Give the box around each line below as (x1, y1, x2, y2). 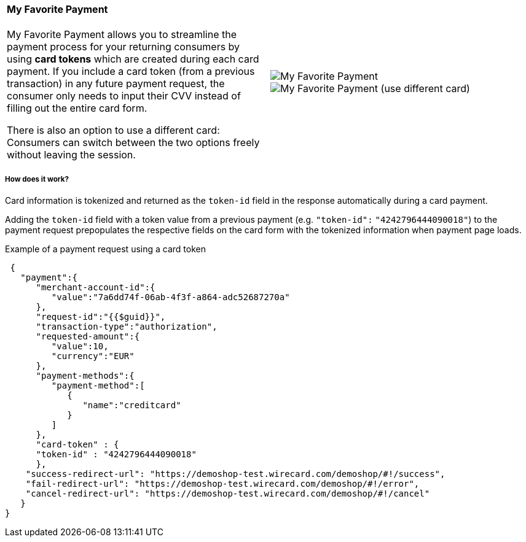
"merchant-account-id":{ (36, 282, 155, 293)
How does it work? (5, 174, 69, 184)
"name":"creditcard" (82, 400, 181, 411)
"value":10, (51, 341, 109, 352)
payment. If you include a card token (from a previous (7, 65, 255, 78)
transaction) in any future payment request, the (7, 77, 225, 90)
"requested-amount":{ (36, 331, 140, 342)
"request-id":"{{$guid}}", (36, 312, 166, 322)
